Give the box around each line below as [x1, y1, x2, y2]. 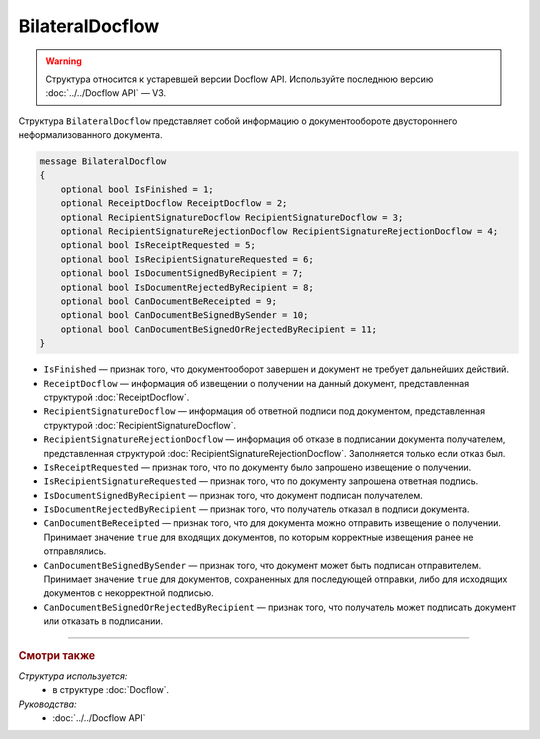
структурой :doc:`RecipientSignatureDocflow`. [43, 419, 237, 431]
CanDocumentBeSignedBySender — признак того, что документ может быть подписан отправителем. [43, 559, 482, 571]
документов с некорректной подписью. [43, 587, 214, 599]
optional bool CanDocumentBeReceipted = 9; [60, 296, 277, 307]
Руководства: [18, 698, 77, 710]
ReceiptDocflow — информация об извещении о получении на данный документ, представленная [43, 377, 470, 389]
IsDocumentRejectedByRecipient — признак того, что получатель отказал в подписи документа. [43, 503, 470, 515]
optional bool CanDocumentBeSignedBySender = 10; [60, 310, 309, 321]
